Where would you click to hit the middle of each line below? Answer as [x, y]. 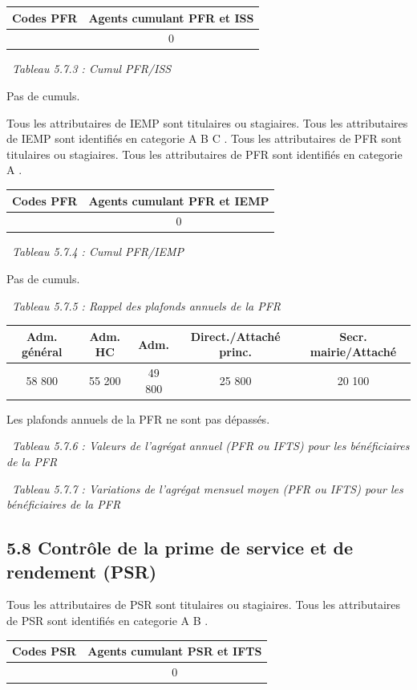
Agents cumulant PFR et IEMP [179, 200]
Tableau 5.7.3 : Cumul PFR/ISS [92, 69]
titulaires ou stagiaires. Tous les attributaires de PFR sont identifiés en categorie [204, 154]
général [42, 352]
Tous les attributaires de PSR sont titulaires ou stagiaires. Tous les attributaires [204, 605]
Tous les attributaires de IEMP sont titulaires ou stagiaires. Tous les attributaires [207, 122]
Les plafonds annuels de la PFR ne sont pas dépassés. [138, 418]
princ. [235, 352]
